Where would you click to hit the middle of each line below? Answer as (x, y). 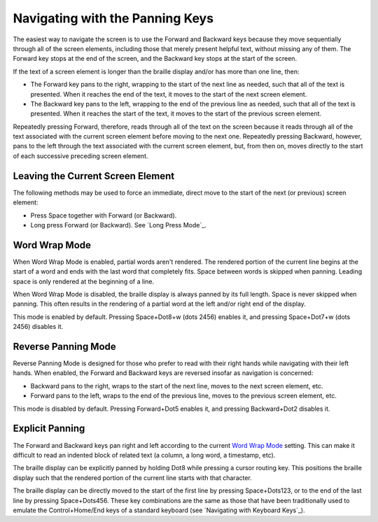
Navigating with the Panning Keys (113, 18)
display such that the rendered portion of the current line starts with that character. (132, 478)
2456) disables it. (38, 327)
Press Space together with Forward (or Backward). (104, 215)
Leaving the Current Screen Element (94, 176)
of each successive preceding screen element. (80, 156)
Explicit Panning (49, 429)
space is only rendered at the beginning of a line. (83, 281)
